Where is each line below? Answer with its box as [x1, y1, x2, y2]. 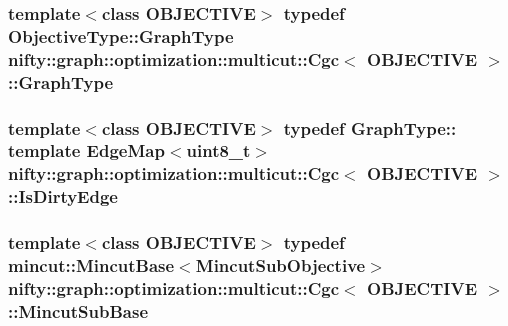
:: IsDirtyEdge [8, 184, 118, 209]
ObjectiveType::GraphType [8, 23, 234, 48]
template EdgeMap [8, 138, 165, 163]
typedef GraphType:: [283, 115, 457, 140]
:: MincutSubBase [8, 298, 149, 323]
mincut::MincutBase [8, 253, 175, 278]
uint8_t [186, 138, 251, 163]
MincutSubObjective [195, 253, 366, 278]
